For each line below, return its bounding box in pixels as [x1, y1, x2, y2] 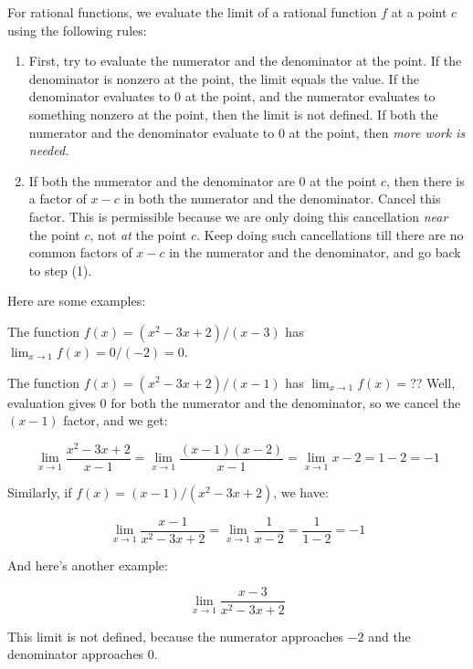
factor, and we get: [63, 411, 168, 430]
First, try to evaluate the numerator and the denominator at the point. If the [28, 51, 462, 70]
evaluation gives [7, 392, 96, 412]
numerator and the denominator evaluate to [28, 122, 275, 141]
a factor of [28, 189, 87, 208]
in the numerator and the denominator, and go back [169, 243, 461, 262]
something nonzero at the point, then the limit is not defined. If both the [28, 104, 438, 123]
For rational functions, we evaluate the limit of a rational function [7, 3, 377, 21]
